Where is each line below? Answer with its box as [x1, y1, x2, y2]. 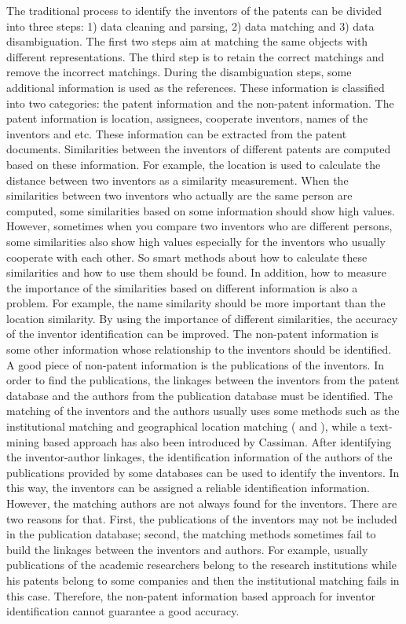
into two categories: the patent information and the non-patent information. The [6, 94, 394, 111]
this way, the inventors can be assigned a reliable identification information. [6, 479, 370, 496]
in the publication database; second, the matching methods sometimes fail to [6, 526, 376, 542]
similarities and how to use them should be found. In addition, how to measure [6, 264, 386, 281]
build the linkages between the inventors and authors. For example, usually [6, 541, 368, 557]
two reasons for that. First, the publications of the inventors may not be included [6, 510, 397, 527]
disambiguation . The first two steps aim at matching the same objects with [6, 33, 368, 50]
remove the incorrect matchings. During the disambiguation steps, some [6, 64, 352, 80]
